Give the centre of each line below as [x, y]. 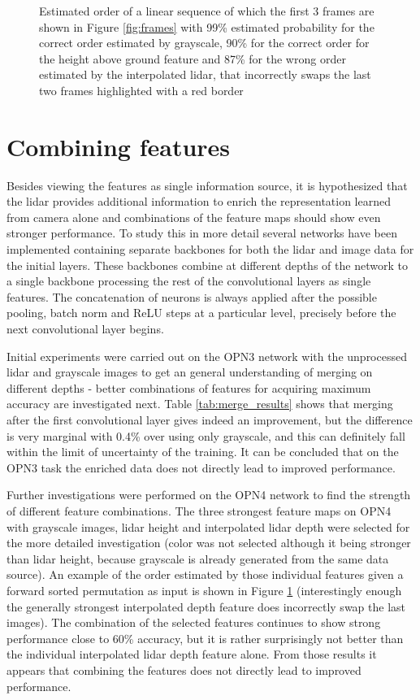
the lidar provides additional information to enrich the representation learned [199, 201]
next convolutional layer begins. [85, 329]
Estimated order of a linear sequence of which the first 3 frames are [207, 11]
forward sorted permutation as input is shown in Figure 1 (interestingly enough [204, 590]
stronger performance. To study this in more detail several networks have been [202, 233]
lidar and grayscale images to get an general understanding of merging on [190, 372]
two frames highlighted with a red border [141, 90]
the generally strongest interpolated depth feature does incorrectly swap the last [206, 606]
